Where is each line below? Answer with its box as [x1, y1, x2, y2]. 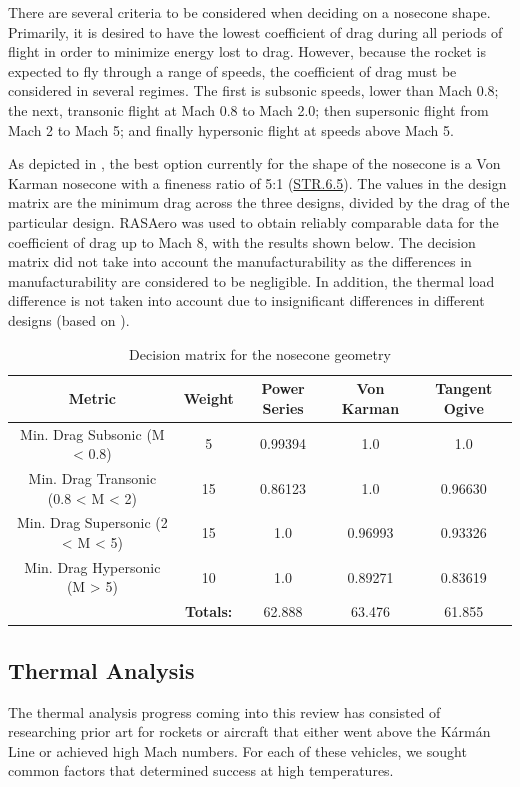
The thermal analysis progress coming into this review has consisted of [8, 701, 441, 722]
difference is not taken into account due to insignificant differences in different [8, 290, 485, 311]
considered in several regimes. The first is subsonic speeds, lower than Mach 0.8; [8, 80, 499, 101]
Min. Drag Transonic [28, 467, 157, 488]
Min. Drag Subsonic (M [20, 423, 165, 444]
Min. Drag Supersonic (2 [16, 512, 168, 533]
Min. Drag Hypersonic [24, 556, 161, 577]
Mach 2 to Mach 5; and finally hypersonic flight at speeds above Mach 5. [8, 119, 454, 140]
